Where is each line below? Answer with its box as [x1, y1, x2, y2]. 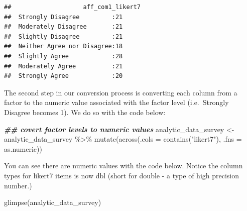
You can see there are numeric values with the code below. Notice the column [4, 160, 243, 171]
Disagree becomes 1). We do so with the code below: [4, 107, 166, 117]
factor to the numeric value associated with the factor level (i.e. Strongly [4, 97, 229, 108]
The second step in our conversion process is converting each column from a [4, 87, 237, 97]
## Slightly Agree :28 [4, 52, 123, 60]
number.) [4, 180, 32, 190]
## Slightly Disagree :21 [4, 33, 123, 40]
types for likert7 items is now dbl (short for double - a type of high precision [4, 170, 239, 180]
